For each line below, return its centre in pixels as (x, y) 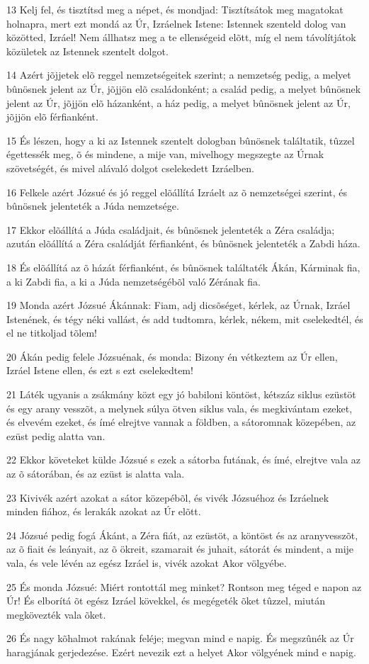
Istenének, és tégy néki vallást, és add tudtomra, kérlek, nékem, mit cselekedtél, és (185, 319)
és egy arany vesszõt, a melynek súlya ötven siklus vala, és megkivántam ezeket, (180, 408)
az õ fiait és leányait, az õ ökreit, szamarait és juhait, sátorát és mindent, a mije (180, 549)
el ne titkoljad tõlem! (52, 333)
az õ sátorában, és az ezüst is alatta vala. (96, 474)
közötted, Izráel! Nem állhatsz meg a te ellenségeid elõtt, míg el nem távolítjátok (181, 37)
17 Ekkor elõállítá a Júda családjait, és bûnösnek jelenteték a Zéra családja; (171, 229)
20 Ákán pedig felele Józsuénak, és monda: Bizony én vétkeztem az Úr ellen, (172, 356)
